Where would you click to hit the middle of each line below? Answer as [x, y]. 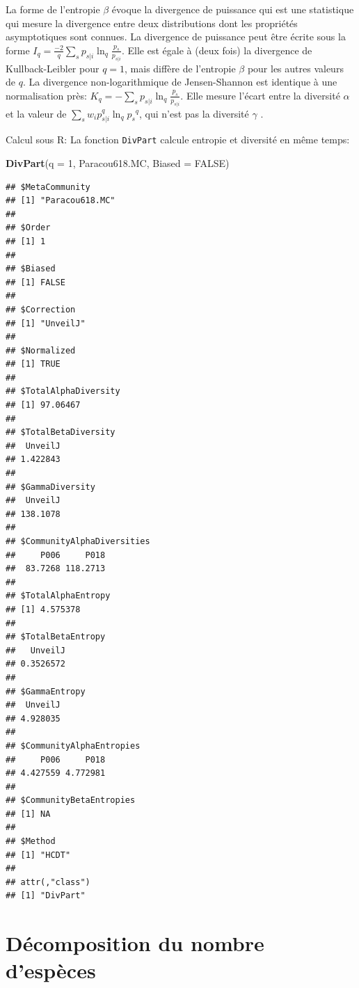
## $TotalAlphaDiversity [63, 391]
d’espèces [51, 970]
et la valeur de [36, 113]
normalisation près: [46, 95]
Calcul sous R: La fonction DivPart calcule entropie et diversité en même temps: [178, 140]
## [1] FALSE [35, 282]
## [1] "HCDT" [38, 855]
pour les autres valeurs [295, 68]
